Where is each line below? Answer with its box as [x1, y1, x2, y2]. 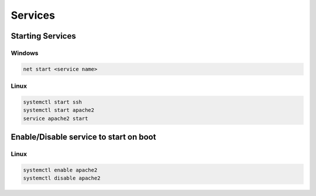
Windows [11, 49, 39, 57]
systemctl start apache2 [23, 107, 95, 114]
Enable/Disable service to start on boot [11, 132, 156, 142]
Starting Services [11, 31, 76, 41]
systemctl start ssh [23, 98, 82, 105]
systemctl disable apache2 [23, 175, 101, 181]
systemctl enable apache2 [23, 167, 98, 173]
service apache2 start [23, 115, 88, 122]
